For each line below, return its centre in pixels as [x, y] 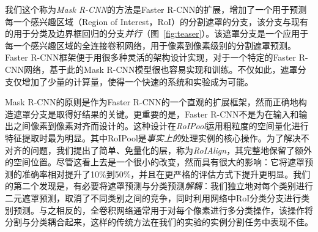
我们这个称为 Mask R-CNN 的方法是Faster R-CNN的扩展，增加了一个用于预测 [156, 9]
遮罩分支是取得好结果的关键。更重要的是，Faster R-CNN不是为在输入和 [156, 114]
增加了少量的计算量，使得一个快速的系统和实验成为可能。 [137, 81]
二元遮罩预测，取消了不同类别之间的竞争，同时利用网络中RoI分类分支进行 [153, 197]
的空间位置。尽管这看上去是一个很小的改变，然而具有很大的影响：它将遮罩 [155, 162]
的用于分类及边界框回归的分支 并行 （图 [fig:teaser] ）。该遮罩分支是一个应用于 [157, 33]
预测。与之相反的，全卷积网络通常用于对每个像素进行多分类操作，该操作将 [163, 210]
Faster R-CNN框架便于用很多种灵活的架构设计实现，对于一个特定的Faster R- [157, 57]
